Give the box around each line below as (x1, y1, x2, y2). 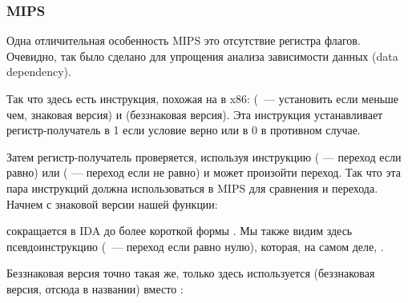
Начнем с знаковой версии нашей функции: (6, 195, 218, 212)
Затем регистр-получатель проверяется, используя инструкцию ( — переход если (6, 148, 402, 165)
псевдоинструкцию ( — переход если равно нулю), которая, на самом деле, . (6, 237, 384, 254)
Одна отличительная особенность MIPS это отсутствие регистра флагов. (6, 32, 361, 49)
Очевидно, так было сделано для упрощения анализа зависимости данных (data (6, 47, 398, 64)
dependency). (6, 63, 71, 80)
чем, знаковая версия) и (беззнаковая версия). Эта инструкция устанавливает (6, 106, 383, 122)
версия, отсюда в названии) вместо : (6, 280, 184, 297)
